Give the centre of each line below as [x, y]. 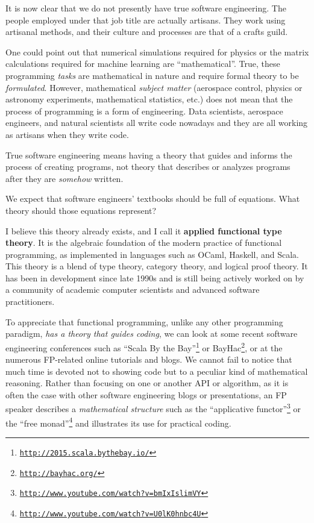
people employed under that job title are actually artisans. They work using [146, 20]
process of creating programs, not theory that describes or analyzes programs [148, 167]
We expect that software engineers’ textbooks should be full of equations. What [153, 199]
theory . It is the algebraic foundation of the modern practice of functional [144, 243]
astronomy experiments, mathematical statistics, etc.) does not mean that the [149, 99]
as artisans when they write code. [67, 134]
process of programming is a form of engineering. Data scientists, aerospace [144, 111]
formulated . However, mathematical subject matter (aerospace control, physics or [154, 87]
